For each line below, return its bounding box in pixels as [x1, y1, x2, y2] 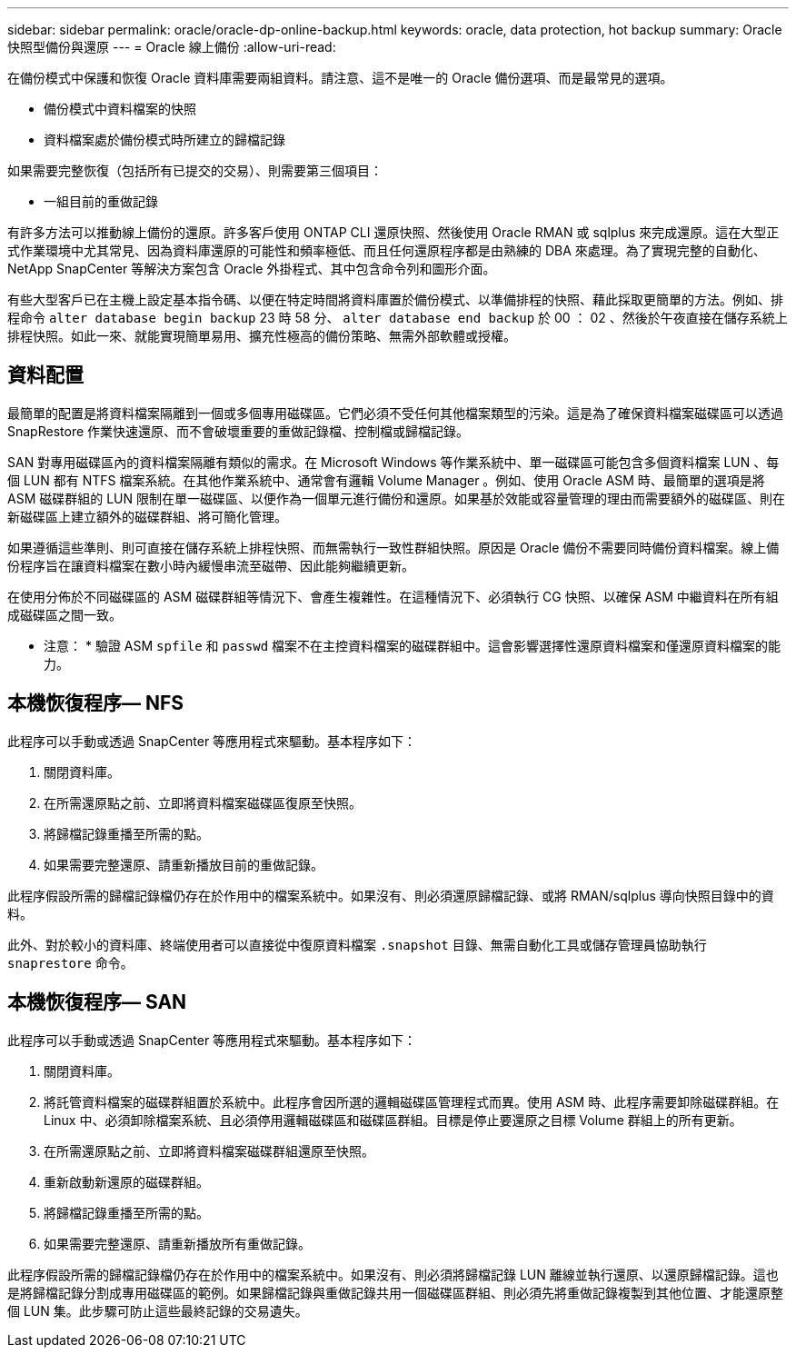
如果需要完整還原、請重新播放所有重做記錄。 [44, 1235, 311, 1251]
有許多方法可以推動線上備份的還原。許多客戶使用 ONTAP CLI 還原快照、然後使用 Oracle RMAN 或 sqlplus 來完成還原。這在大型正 [7, 224, 780, 240]
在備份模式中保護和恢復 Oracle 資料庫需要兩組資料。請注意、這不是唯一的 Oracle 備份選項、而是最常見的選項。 [7, 70, 673, 85]
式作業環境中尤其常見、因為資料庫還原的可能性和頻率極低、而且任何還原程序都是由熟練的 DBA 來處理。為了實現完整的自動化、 [7, 243, 766, 258]
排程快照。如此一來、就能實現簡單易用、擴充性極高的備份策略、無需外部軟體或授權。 [7, 328, 516, 344]
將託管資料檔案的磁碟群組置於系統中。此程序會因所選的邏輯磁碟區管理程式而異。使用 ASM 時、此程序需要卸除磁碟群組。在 [44, 1093, 780, 1110]
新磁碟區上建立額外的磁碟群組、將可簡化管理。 [7, 508, 287, 524]
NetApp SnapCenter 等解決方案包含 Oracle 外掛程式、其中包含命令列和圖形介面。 [7, 261, 496, 276]
